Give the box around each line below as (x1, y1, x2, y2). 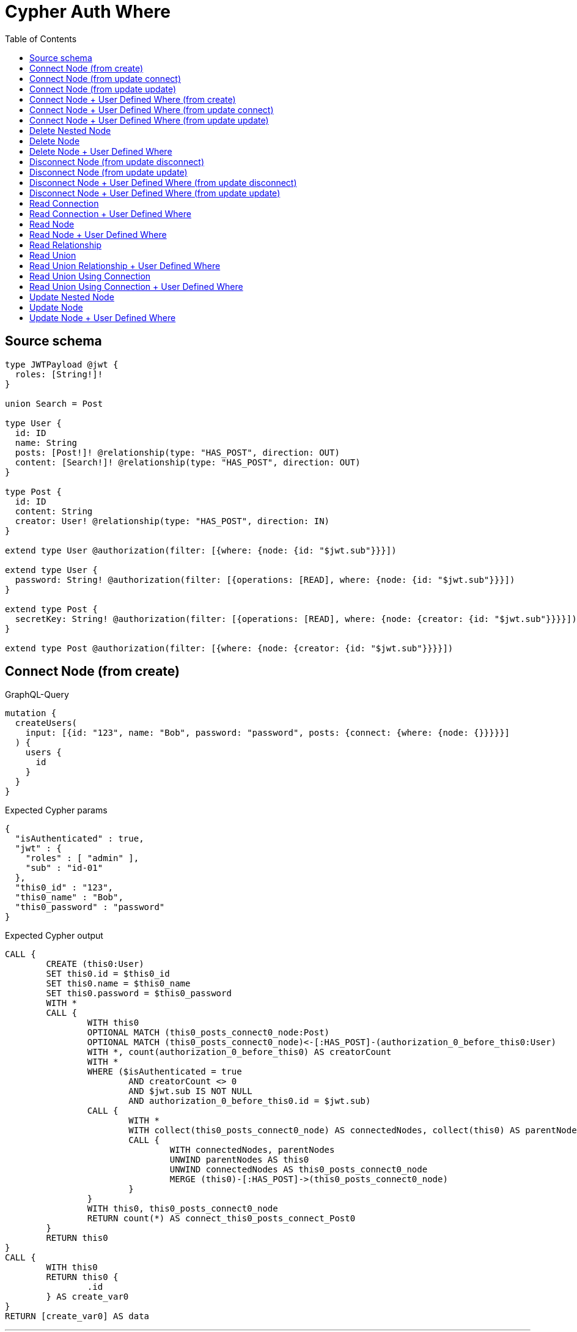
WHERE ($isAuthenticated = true (87, 1067, 242, 1077)
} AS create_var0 (46, 1292, 129, 1302)
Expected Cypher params (5, 805, 108, 816)
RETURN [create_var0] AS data (5, 1311, 150, 1322)
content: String (15, 506, 93, 516)
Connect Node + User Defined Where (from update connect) (29, 104, 274, 115)
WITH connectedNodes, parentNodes (169, 1145, 335, 1155)
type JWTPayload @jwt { (5, 359, 119, 369)
